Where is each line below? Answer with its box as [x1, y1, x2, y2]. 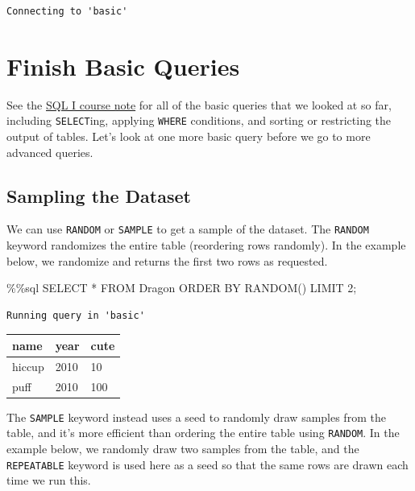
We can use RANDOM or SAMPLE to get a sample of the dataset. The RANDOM [6, 221, 369, 237]
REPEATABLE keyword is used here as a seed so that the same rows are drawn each [6, 456, 409, 472]
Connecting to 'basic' [6, 6, 128, 17]
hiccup [12, 357, 44, 374]
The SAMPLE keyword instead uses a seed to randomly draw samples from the [6, 408, 386, 425]
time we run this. [6, 472, 91, 489]
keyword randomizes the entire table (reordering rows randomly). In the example [6, 237, 406, 254]
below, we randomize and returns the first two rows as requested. [6, 252, 328, 269]
